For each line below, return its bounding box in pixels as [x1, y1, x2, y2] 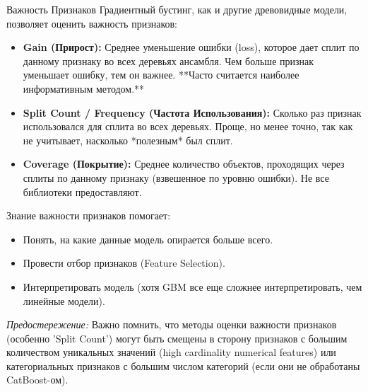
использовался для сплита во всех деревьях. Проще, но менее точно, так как [23, 119, 353, 134]
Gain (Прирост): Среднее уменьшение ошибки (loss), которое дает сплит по [23, 40, 360, 54]
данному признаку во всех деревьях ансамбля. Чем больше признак [23, 53, 314, 68]
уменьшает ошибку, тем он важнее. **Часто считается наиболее [23, 67, 299, 82]
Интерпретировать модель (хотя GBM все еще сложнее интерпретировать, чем [23, 279, 362, 294]
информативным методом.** [23, 81, 145, 96]
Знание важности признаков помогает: [6, 208, 171, 223]
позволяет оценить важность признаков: [6, 16, 177, 30]
